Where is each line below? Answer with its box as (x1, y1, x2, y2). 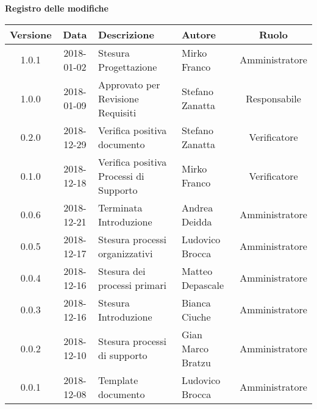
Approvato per (98, 77, 160, 91)
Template (98, 372, 138, 387)
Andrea (181, 200, 213, 215)
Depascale (181, 277, 224, 292)
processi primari (98, 277, 166, 292)
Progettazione (98, 59, 157, 74)
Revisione (98, 91, 139, 105)
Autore (181, 27, 216, 41)
